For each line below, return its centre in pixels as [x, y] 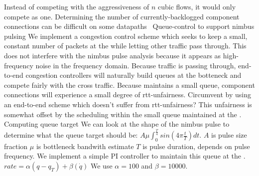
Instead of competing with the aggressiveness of [77, 6]
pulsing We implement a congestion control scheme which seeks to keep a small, [126, 36]
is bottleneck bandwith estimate [85, 146]
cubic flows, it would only [197, 6]
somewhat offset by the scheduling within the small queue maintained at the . [123, 114]
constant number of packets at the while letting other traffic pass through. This [125, 46]
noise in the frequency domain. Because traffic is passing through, [136, 65]
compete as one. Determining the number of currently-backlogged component [122, 16]
